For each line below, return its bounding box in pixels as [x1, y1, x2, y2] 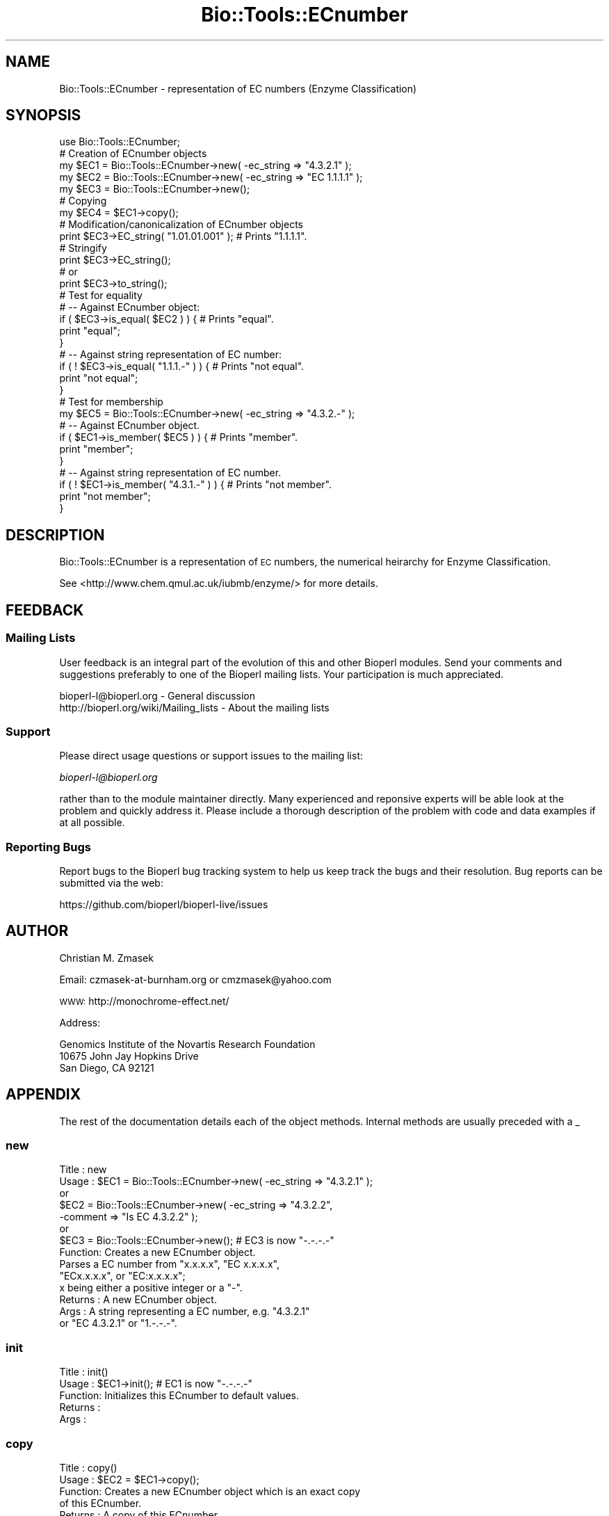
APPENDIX [6, 1086, 81, 1104]
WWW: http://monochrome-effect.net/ [59, 994, 229, 1007]
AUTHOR [6, 922, 69, 940]
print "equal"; [59, 325, 120, 337]
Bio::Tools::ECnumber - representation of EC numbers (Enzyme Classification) [59, 82, 417, 95]
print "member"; [59, 443, 133, 455]
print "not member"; [59, 490, 151, 503]
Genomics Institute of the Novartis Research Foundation [59, 1038, 316, 1050]
